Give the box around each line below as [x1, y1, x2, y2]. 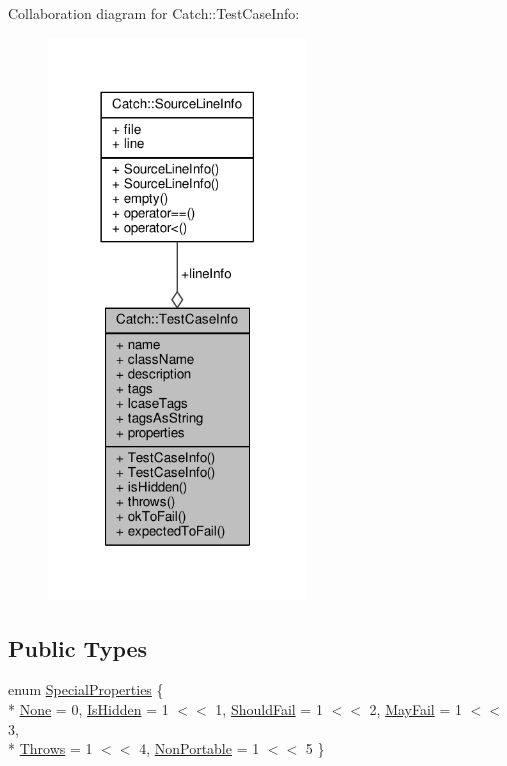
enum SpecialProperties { [8, 679, 164, 700]
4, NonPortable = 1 [139, 738, 260, 759]
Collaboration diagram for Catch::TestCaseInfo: [8, 3, 300, 23]
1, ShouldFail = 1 [215, 699, 323, 719]
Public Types [8, 632, 148, 663]
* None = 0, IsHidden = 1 [8, 699, 169, 719]
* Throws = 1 [8, 738, 93, 759]
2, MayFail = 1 [369, 699, 462, 719]
